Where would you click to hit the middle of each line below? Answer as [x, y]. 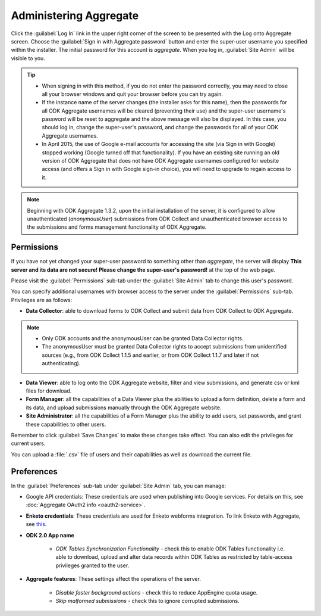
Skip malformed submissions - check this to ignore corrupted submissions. [148, 601]
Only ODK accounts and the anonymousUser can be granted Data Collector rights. [143, 338]
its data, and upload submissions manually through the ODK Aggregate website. [124, 407]
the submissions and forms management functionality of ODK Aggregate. [117, 227]
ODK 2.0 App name [50, 535]
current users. [28, 443]
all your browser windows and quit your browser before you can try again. [132, 94]
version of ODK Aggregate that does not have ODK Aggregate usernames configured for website [160, 161]
